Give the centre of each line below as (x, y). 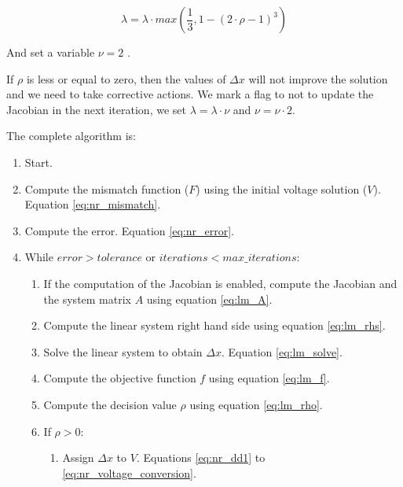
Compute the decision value (110, 404)
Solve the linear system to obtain (123, 351)
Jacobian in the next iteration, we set (96, 109)
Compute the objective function (120, 378)
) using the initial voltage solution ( (282, 188)
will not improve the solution (318, 78)
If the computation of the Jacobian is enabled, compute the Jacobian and (220, 283)
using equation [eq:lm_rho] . (256, 404)
